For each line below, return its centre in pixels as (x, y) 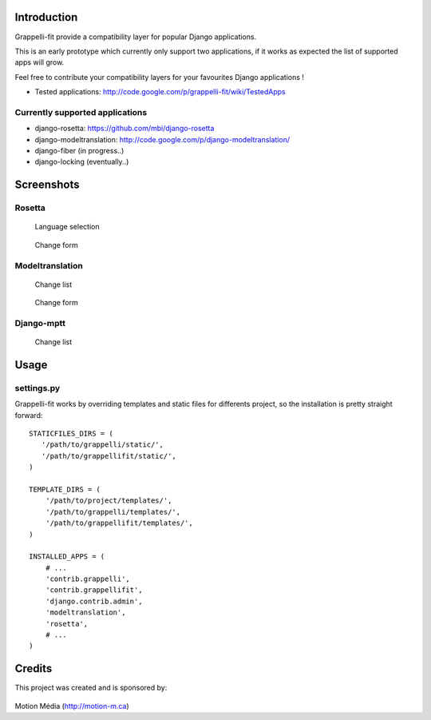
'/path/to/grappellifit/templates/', (119, 523)
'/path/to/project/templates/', (109, 501)
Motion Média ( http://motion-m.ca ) (72, 706)
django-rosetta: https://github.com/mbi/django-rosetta (125, 129)
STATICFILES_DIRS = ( (71, 433)
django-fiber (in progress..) (79, 151)
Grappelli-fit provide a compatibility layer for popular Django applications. (136, 37)
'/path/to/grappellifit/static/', (109, 456)
